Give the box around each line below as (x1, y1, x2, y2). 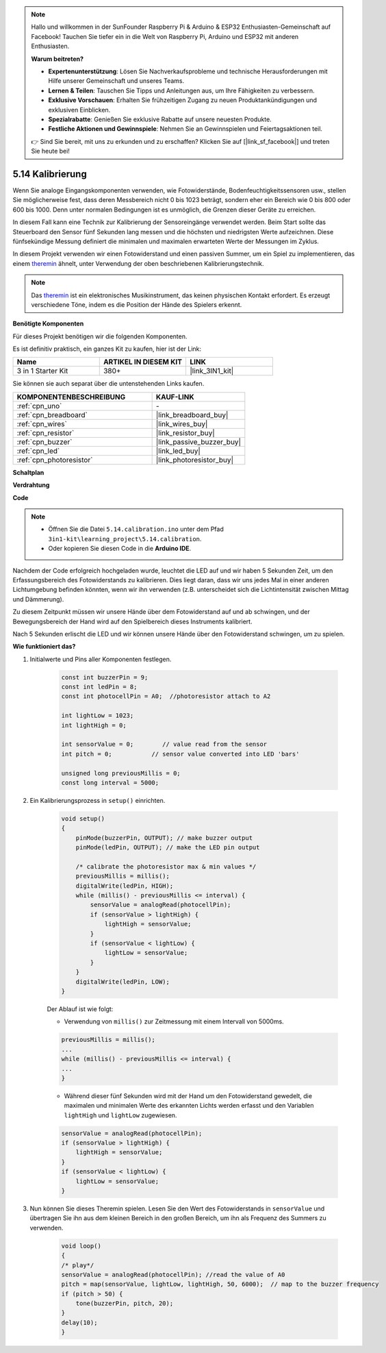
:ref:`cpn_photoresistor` (16, 455, 93, 464)
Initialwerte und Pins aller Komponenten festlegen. (29, 655, 172, 663)
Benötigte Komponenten (12, 319, 84, 328)
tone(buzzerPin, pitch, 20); (75, 1300, 174, 1308)
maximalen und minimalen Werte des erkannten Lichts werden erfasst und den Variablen (64, 1102, 314, 1110)
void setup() (61, 815, 105, 822)
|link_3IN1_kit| (190, 367, 234, 376)
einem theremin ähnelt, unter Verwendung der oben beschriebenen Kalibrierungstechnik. (12, 259, 264, 267)
